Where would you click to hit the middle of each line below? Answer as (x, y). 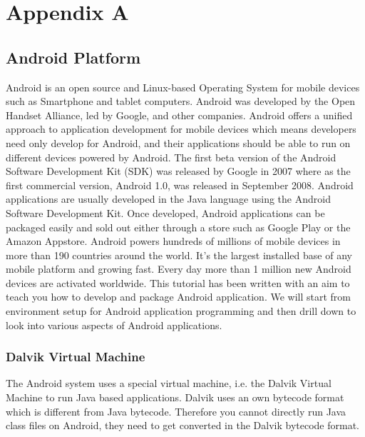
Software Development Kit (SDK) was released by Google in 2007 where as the (178, 171)
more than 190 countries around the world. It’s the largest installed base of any (179, 255)
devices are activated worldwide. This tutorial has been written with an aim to (178, 282)
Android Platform (73, 57)
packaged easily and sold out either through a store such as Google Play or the (178, 227)
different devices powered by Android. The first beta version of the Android (171, 157)
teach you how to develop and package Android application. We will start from (178, 297)
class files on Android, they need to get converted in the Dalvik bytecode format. (182, 425)
